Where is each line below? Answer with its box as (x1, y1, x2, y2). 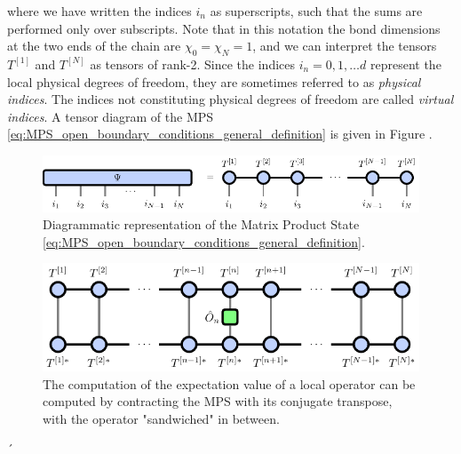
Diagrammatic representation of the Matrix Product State (43, 215, 360, 234)
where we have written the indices (7, 2, 192, 20)
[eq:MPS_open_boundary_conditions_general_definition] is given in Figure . (7, 124, 433, 143)
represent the (370, 54, 441, 73)
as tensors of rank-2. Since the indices (90, 54, 296, 73)
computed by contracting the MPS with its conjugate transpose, (43, 392, 393, 410)
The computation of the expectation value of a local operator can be (43, 374, 416, 393)
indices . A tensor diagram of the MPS (7, 107, 214, 125)
